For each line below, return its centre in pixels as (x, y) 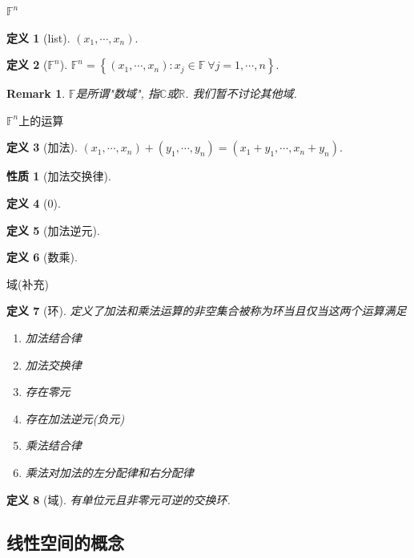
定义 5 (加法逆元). (53, 230)
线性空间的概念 (65, 542)
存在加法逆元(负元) (75, 418)
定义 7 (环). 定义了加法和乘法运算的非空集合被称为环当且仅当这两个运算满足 (207, 311)
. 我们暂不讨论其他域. (241, 93)
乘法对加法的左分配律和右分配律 (109, 472)
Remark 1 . (36, 93)
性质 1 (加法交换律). (59, 176)
